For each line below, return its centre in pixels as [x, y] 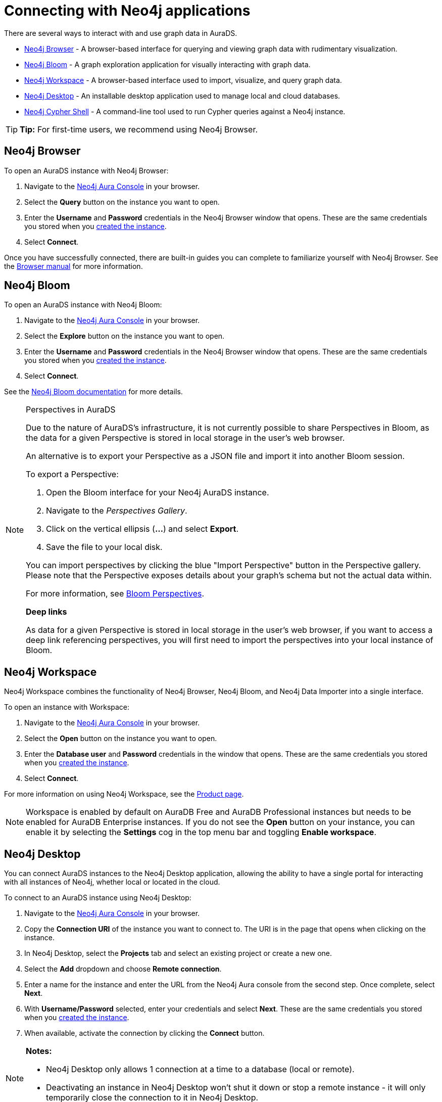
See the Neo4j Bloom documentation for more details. [93, 392]
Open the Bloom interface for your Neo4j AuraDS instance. [158, 493]
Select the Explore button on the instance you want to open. [125, 336]
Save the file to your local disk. [104, 547]
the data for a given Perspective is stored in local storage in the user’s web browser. [185, 438]
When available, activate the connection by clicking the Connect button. [144, 1033]
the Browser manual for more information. [73, 266]
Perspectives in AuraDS [71, 410]
